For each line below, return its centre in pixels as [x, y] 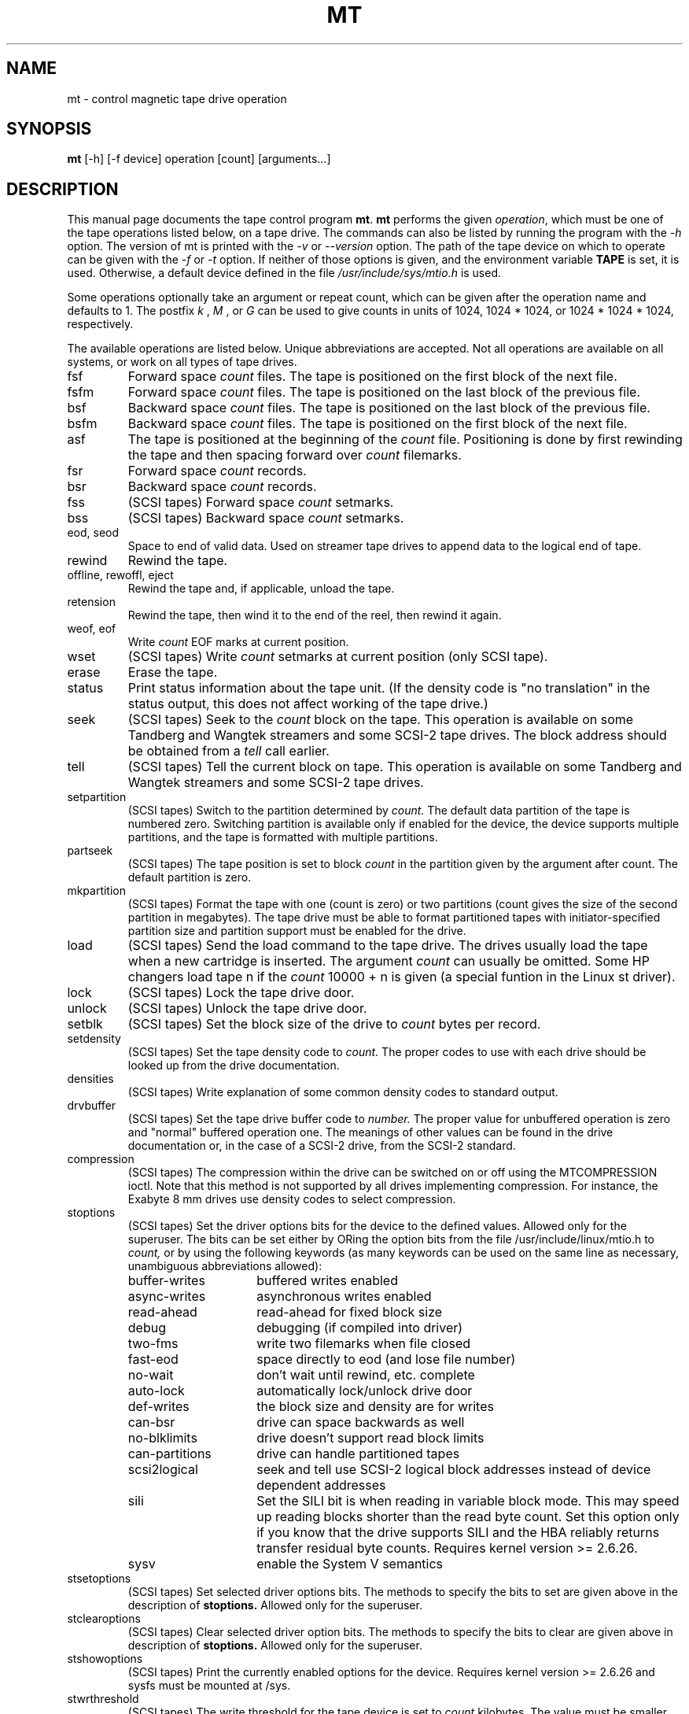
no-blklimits [162, 1438]
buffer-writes [166, 1281]
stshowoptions [105, 1659]
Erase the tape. [173, 672]
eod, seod [93, 533]
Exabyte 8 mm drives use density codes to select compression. [292, 1199]
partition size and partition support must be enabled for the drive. [297, 931]
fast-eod [153, 1359]
